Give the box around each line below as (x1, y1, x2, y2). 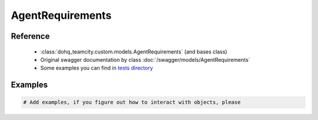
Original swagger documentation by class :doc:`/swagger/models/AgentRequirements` (40, 56, 250, 63)
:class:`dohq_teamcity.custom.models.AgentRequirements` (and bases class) (40, 48, 228, 55)
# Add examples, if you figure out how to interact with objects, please (23, 99, 241, 106)
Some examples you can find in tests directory (40, 65, 153, 72)
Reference (11, 31, 50, 41)
